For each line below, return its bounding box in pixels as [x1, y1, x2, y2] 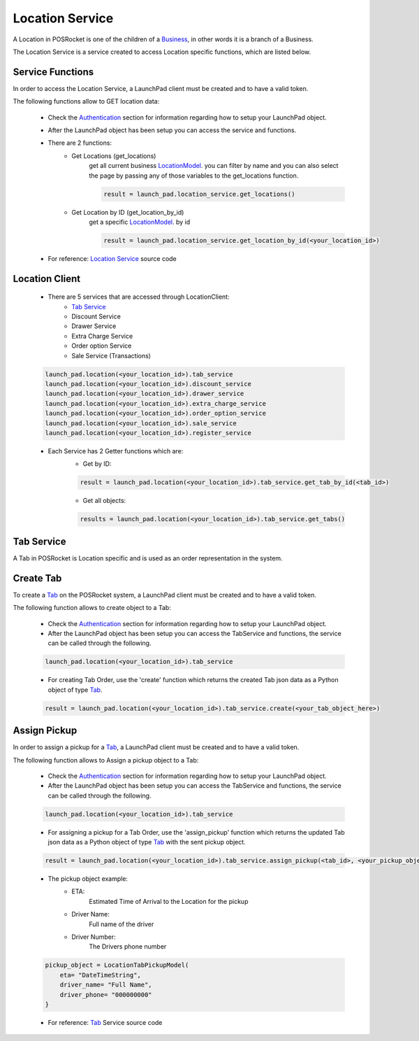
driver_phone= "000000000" [59, 991, 153, 998]
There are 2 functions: [47, 139, 112, 147]
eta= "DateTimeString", [59, 971, 141, 979]
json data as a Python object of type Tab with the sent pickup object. [47, 838, 246, 847]
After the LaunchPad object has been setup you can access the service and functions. [47, 126, 297, 134]
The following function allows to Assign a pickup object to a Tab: [13, 756, 199, 764]
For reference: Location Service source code [47, 254, 177, 262]
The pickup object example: [47, 874, 128, 883]
